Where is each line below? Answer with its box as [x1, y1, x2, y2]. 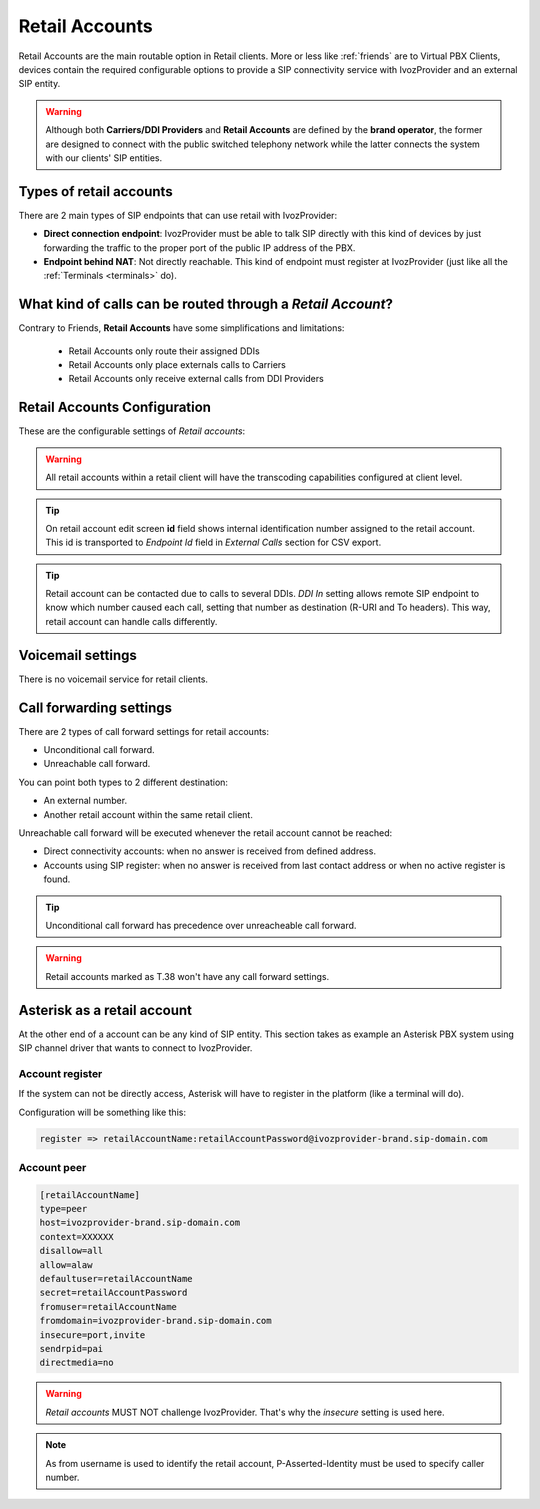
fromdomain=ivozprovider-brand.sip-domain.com [39, 1315, 272, 1327]
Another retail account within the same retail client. [43, 808, 254, 820]
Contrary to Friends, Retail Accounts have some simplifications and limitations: [18, 322, 345, 334]
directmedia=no [39, 1357, 114, 1369]
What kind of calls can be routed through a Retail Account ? [18, 296, 394, 313]
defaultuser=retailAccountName [39, 1273, 194, 1285]
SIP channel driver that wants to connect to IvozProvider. [18, 1042, 253, 1054]
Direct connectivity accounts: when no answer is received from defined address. [43, 845, 377, 857]
